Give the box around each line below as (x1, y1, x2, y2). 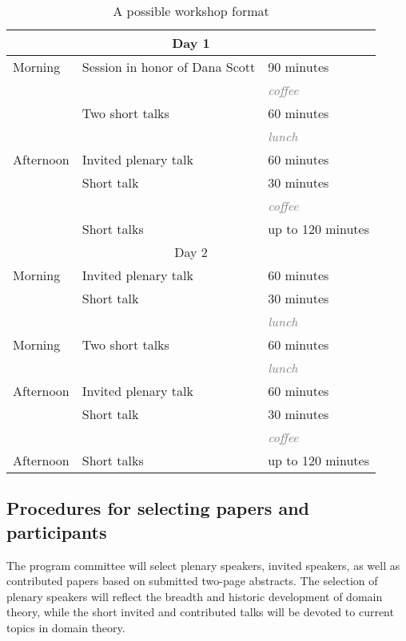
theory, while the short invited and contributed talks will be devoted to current (6, 603, 394, 620)
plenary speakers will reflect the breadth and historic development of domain (6, 588, 383, 604)
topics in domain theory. (6, 619, 125, 635)
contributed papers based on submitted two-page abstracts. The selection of (6, 572, 378, 589)
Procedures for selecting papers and (6, 496, 310, 520)
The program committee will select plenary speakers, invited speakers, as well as (6, 556, 400, 573)
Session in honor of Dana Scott (82, 57, 256, 76)
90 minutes (268, 57, 329, 76)
